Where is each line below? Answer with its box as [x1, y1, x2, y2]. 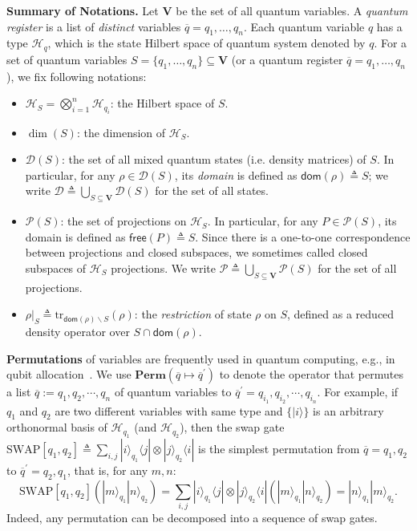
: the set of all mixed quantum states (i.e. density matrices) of [62, 151, 366, 168]
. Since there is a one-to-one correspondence [195, 228, 411, 245]
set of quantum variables [6, 51, 128, 67]
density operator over [25, 323, 130, 340]
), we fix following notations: [6, 67, 147, 84]
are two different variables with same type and [55, 402, 283, 419]
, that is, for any [67, 461, 148, 478]
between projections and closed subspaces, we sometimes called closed [25, 244, 368, 261]
